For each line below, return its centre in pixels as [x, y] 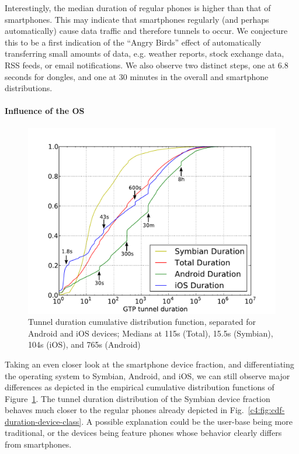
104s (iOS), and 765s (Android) [84, 344]
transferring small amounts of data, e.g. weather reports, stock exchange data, [145, 53]
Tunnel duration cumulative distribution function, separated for [142, 322]
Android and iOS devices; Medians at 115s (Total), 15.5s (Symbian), [151, 333]
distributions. [29, 88]
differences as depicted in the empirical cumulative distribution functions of [140, 387]
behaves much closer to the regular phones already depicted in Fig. [124, 410]
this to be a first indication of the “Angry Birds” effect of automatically [133, 42]
